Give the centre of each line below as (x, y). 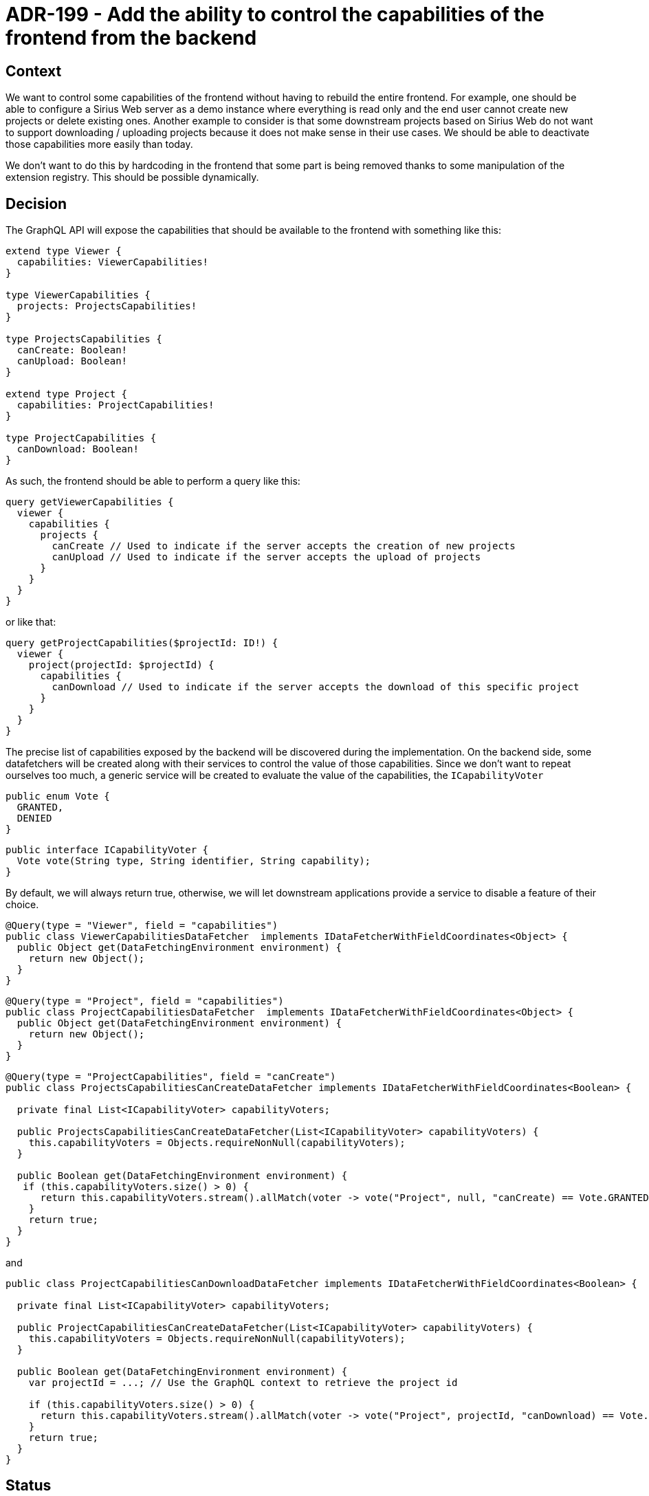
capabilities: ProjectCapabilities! (115, 405)
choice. (22, 905)
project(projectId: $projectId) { (121, 665)
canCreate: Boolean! (72, 350)
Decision (36, 203)
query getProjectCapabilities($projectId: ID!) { (142, 643)
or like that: (31, 622)
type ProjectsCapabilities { (84, 339)
